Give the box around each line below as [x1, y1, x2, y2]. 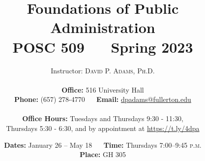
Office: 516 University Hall [61, 84, 144, 95]
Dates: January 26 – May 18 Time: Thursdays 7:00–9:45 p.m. [4, 139, 202, 150]
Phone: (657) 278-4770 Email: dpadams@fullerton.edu [14, 94, 191, 104]
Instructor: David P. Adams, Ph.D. [51, 65, 155, 75]
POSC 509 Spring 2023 [12, 36, 193, 57]
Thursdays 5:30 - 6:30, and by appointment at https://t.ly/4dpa [6, 123, 200, 133]
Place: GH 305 [79, 149, 126, 160]
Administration [50, 17, 155, 37]
